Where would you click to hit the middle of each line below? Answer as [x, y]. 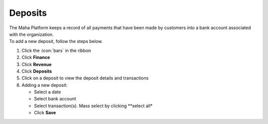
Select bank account [55, 99]
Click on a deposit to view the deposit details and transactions [85, 78]
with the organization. [32, 34]
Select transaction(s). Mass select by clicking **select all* [93, 106]
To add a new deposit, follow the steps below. [56, 41]
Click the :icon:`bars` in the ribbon [56, 50]
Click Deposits [37, 71]
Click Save [45, 113]
